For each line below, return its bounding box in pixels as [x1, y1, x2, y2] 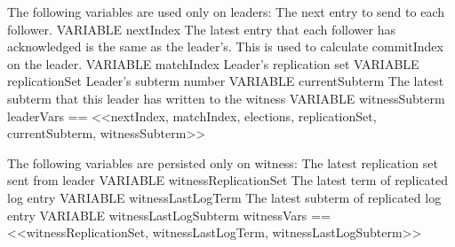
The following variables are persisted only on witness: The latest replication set [7, 153, 438, 172]
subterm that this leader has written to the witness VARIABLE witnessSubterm [7, 89, 445, 107]
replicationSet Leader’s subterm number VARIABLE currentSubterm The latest [7, 72, 444, 90]
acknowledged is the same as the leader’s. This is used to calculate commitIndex [7, 37, 443, 56]
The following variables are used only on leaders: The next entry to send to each [7, 3, 444, 20]
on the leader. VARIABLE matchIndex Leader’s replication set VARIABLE [7, 54, 419, 73]
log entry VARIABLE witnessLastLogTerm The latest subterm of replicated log [7, 188, 442, 206]
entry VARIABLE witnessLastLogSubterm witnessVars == [7, 205, 331, 224]
